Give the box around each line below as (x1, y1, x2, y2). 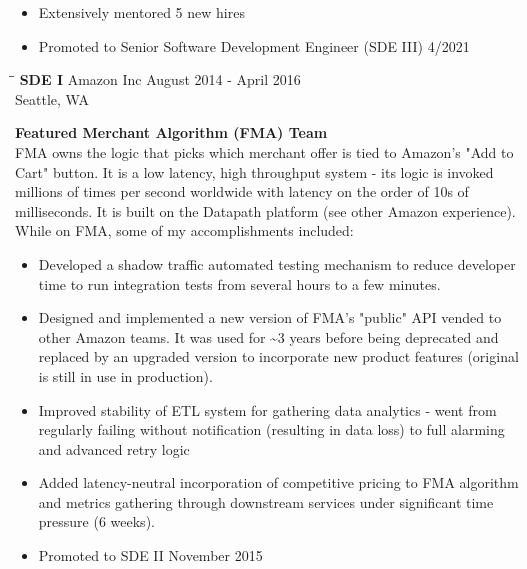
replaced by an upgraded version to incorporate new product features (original (38, 346, 519, 367)
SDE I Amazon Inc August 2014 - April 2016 (19, 69, 301, 90)
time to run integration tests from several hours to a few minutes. (38, 273, 441, 294)
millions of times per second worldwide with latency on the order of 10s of (15, 181, 469, 202)
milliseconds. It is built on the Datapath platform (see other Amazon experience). (15, 200, 516, 221)
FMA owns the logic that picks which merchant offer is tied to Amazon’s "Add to (15, 141, 514, 162)
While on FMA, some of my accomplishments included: (15, 220, 354, 241)
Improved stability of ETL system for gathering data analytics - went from (38, 399, 497, 420)
